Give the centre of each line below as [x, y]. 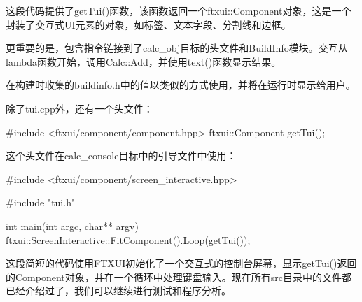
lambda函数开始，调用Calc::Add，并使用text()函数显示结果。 [144, 61]
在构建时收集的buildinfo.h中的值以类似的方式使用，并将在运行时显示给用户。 [181, 85]
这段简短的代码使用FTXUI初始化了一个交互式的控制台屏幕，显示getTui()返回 [181, 263]
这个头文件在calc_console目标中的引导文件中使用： [121, 156]
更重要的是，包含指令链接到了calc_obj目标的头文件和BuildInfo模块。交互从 [177, 48]
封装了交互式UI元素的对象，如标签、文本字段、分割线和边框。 [148, 24]
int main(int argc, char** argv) [72, 225]
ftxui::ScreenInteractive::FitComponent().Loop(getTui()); [128, 239]
